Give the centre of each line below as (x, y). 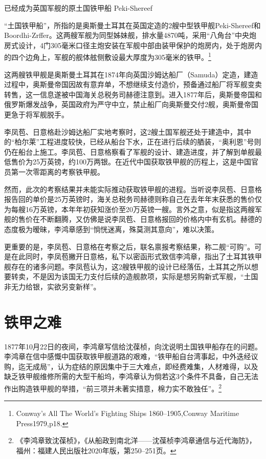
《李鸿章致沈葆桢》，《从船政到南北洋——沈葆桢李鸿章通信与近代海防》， (136, 440)
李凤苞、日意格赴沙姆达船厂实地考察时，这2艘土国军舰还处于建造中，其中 (128, 131)
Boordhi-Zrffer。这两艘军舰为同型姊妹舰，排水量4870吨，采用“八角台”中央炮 (130, 35)
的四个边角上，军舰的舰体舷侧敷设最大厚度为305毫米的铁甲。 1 (108, 56)
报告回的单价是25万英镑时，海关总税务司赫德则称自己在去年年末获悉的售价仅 (133, 199)
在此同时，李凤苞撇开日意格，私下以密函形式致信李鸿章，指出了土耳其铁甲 (136, 256)
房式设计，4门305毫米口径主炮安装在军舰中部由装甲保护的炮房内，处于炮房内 (133, 45)
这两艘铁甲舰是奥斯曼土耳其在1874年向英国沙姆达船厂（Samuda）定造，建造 (131, 74)
